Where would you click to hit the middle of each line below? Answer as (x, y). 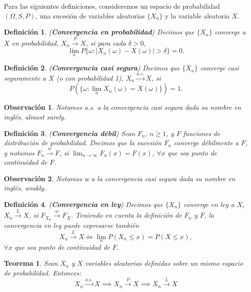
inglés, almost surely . (35, 116)
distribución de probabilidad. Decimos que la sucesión (83, 143)
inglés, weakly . (25, 188)
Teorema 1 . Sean (31, 263)
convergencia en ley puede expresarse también (71, 225)
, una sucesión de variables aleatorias (90, 15)
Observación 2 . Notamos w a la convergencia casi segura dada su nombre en (120, 178)
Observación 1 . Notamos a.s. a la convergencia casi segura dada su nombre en (123, 107)
